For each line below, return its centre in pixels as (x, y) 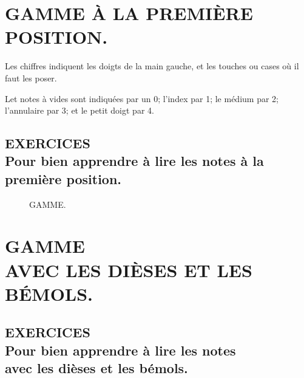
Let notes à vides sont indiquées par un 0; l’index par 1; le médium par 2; (142, 98)
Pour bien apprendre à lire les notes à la (134, 161)
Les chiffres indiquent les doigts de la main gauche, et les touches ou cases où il (152, 66)
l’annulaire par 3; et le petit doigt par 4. (79, 110)
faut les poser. (31, 77)
